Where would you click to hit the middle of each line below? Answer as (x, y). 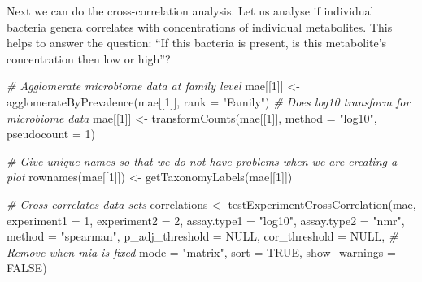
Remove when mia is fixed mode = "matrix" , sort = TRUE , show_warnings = (201, 252)
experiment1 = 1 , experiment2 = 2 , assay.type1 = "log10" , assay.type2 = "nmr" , (206, 220)
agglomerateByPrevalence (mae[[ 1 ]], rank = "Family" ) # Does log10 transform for (209, 101)
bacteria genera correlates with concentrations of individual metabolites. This (200, 26)
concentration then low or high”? (89, 58)
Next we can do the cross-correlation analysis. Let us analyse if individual (190, 11)
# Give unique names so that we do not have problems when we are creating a (202, 161)
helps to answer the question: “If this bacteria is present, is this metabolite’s (197, 43)
